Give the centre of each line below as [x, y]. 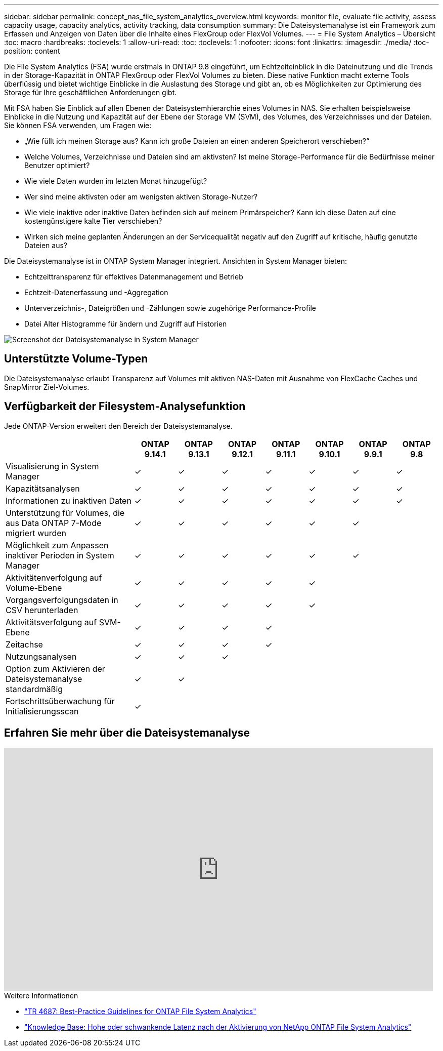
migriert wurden [36, 533]
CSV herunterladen [42, 610]
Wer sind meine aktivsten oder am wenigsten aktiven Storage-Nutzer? [141, 197]
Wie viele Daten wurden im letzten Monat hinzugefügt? [116, 181]
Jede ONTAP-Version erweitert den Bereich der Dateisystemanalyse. [118, 426]
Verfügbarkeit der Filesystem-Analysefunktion [125, 407]
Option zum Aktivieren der [55, 669]
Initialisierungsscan [42, 711]
